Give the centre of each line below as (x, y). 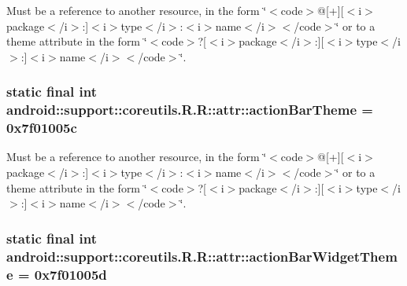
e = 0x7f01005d (57, 274)
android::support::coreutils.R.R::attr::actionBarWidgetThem (202, 256)
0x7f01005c (42, 128)
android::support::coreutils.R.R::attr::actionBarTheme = (190, 110)
